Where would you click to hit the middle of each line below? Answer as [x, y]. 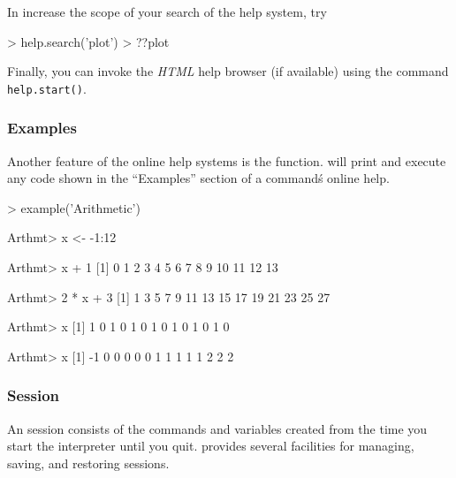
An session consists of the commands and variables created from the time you [217, 428]
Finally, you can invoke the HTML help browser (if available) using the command [228, 71]
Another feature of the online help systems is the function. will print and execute [227, 160]
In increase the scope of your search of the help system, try [167, 11]
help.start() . [47, 88]
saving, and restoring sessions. [88, 463]
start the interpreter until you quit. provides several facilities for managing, [211, 446]
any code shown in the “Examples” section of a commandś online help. [198, 178]
